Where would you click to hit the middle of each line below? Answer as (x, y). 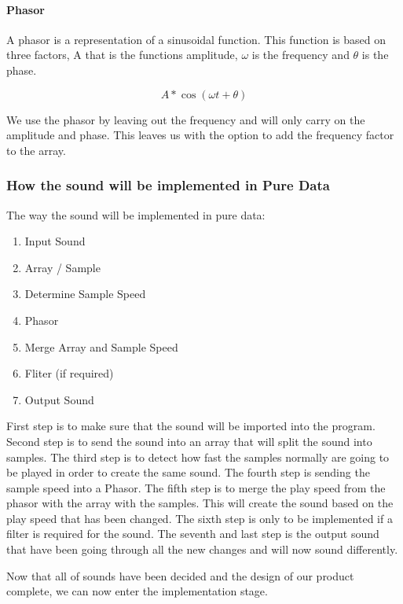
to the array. (36, 150)
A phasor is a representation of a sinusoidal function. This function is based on (196, 39)
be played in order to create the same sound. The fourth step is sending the (188, 472)
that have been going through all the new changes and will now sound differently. (202, 549)
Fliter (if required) (69, 373)
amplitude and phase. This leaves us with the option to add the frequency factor (200, 135)
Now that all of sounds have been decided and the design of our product (180, 575)
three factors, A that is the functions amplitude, (122, 55)
